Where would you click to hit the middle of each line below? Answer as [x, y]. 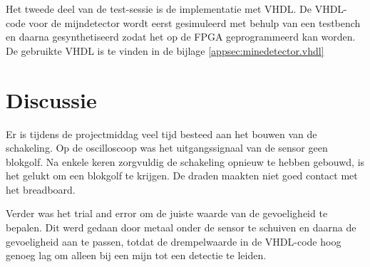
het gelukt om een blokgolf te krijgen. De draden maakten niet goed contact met [182, 176]
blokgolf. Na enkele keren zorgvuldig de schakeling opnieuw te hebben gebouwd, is [185, 161]
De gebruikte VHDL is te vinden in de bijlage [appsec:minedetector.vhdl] [165, 50]
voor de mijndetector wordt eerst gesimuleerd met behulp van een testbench [195, 22]
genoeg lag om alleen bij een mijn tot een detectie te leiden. [136, 255]
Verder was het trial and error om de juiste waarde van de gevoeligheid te [167, 213]
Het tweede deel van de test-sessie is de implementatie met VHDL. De [159, 9]
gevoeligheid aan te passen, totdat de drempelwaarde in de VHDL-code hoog [174, 241]
